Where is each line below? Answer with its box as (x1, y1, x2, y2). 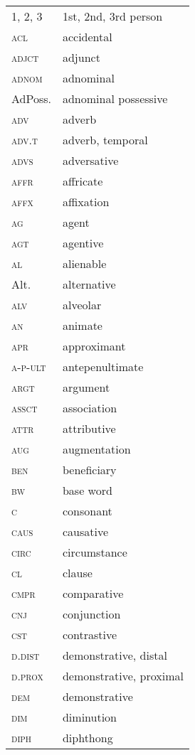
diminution (62, 709, 117, 725)
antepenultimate (62, 358, 144, 375)
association (62, 400, 117, 416)
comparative (62, 585, 124, 601)
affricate (62, 173, 103, 189)
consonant (62, 503, 112, 519)
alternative (62, 276, 116, 292)
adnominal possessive (62, 90, 168, 107)
